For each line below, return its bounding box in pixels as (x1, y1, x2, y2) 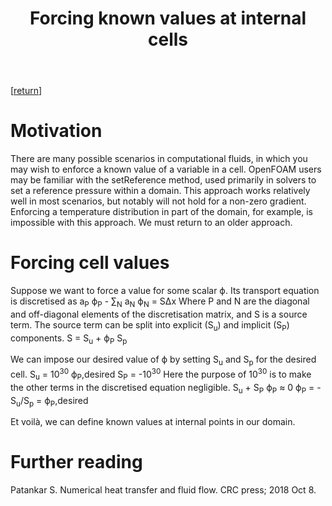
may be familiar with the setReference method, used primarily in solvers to (10, 174, 317, 186)
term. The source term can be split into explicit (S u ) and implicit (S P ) (10, 318, 290, 333)
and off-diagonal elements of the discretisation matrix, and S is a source (10, 308, 308, 320)
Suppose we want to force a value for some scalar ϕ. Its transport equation (10, 285, 320, 297)
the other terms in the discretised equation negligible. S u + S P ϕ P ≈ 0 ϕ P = (10, 381, 315, 396)
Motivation (10, 120, 103, 142)
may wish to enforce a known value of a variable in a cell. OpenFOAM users (10, 163, 322, 176)
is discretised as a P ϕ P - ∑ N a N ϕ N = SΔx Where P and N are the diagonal (10, 295, 310, 309)
